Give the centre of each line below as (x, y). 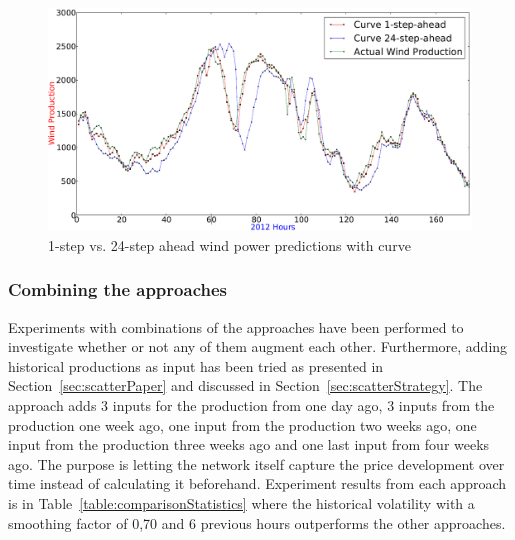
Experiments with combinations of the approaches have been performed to (236, 326)
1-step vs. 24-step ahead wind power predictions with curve (229, 244)
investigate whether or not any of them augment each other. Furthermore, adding (258, 346)
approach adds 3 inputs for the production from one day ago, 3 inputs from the (251, 404)
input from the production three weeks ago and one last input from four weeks (249, 444)
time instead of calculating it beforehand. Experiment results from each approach (257, 483)
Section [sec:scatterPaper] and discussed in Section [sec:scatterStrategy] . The (245, 385)
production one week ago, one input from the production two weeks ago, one (242, 424)
